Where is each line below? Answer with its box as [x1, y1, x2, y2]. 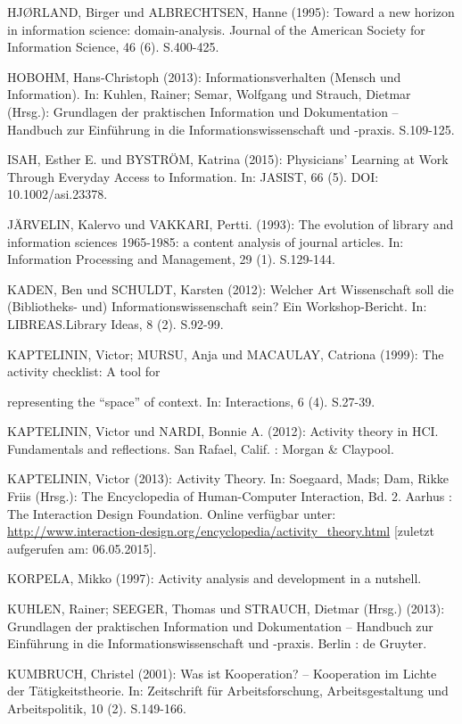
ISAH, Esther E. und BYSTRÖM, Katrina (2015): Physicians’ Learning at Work [7, 150, 449, 169]
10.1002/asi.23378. [7, 185, 108, 203]
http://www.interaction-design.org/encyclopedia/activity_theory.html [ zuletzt [7, 522, 434, 540]
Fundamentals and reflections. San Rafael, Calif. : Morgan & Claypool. [7, 439, 394, 457]
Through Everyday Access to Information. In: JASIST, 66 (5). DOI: [7, 167, 379, 185]
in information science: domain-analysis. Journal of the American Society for [7, 20, 425, 38]
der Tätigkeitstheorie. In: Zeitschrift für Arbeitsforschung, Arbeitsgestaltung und [7, 681, 449, 700]
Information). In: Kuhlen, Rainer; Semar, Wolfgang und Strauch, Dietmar [7, 85, 411, 103]
